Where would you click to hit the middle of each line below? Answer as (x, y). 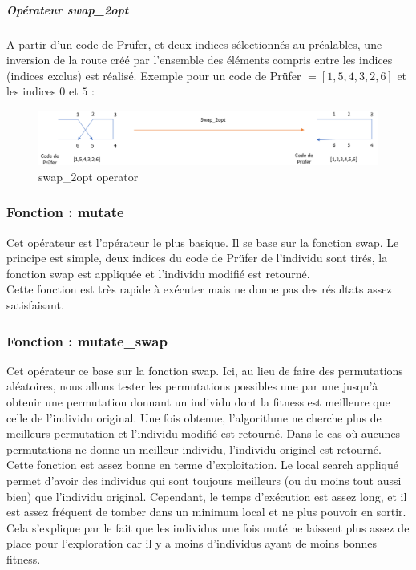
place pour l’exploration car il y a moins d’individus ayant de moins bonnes (192, 543)
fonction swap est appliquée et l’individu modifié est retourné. (158, 273)
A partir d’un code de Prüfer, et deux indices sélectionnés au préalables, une (194, 44)
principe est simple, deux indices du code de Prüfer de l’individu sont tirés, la (197, 258)
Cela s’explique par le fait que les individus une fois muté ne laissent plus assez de (208, 527)
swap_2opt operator (89, 176)
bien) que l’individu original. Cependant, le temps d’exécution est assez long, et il (207, 496)
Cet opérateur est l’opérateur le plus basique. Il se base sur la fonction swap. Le (203, 242)
